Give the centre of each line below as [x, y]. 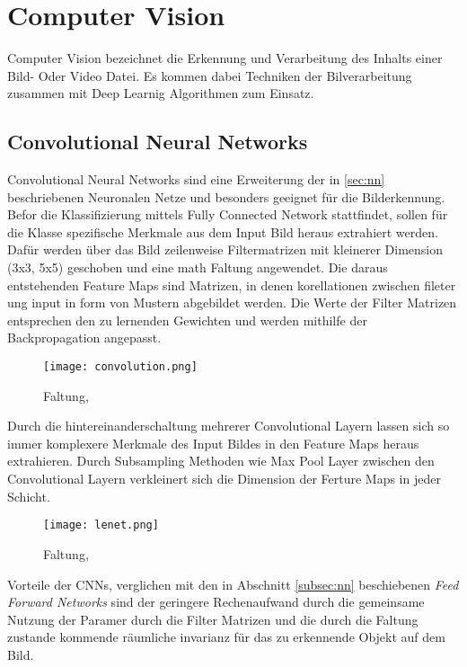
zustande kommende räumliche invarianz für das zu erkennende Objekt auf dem [226, 637]
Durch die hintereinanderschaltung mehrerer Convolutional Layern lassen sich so [229, 426]
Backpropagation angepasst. [84, 338]
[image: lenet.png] [101, 525]
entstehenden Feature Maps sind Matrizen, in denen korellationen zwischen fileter [232, 285]
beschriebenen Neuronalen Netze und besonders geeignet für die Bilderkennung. [226, 196]
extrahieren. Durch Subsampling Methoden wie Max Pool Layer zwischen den [221, 461]
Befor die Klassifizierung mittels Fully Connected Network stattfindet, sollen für [228, 214]
